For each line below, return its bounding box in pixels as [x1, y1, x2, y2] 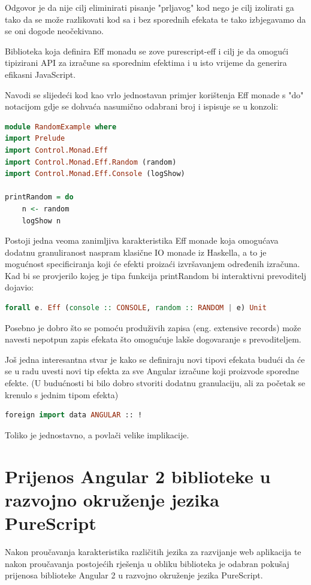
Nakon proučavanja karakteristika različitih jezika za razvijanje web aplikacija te [5, 545, 301, 557]
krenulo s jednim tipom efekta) [5, 388, 119, 401]
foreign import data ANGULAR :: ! [5, 411, 143, 420]
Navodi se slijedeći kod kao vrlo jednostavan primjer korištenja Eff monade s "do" [5, 88, 304, 101]
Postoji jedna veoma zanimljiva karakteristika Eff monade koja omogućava [5, 234, 279, 247]
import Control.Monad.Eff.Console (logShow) [5, 169, 185, 178]
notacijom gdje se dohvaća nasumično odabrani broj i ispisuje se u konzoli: [5, 100, 279, 113]
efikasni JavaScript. [5, 68, 76, 80]
